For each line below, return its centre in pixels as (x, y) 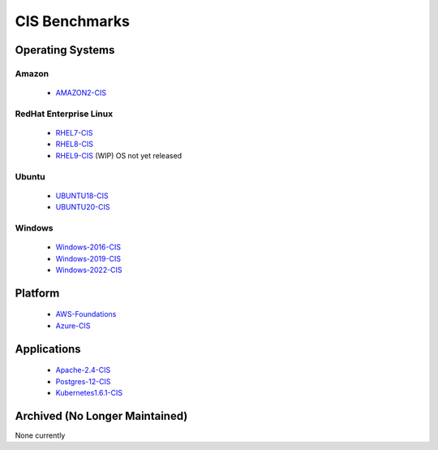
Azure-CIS (73, 326)
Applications (48, 349)
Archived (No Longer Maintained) (101, 415)
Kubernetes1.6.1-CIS (89, 392)
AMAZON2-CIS (81, 93)
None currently (40, 435)
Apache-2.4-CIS (83, 370)
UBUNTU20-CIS (83, 207)
